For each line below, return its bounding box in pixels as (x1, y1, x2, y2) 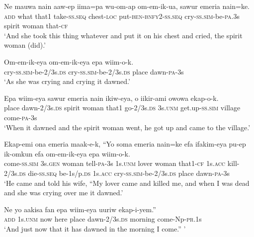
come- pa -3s (4, 112, 37, 122)
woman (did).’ (4, 40, 46, 50)
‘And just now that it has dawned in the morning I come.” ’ (4, 223, 186, 234)
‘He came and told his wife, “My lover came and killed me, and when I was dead (4, 177, 250, 188)
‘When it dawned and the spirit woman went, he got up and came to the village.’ (4, 122, 251, 132)
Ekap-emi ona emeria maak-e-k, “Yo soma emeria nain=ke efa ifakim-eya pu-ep (4, 139, 246, 149)
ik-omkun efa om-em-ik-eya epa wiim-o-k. (4, 148, 130, 158)
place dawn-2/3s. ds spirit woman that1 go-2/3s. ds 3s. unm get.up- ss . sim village (4, 102, 241, 113)
